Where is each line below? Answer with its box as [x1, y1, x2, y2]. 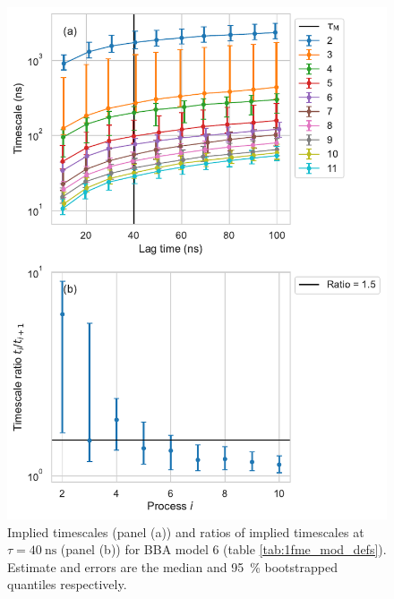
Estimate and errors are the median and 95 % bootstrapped [7, 557, 338, 576]
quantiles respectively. [7, 575, 127, 594]
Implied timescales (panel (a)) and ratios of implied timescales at [7, 522, 364, 541]
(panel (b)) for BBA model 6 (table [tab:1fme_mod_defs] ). [60, 540, 387, 559]
